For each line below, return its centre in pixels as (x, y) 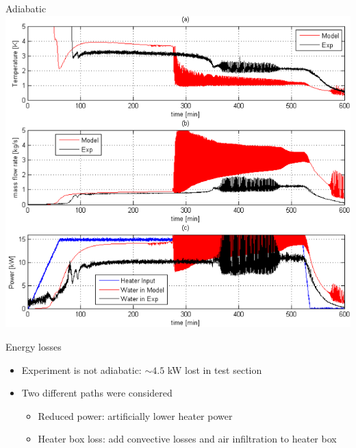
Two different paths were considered (97, 393)
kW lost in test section (215, 369)
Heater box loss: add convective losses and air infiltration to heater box (187, 439)
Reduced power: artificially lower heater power (135, 415)
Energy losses (34, 347)
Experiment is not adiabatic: (81, 369)
